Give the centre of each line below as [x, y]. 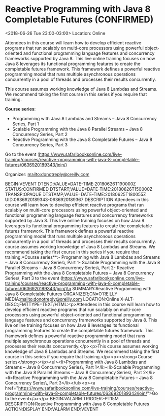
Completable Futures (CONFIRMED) [79, 19]
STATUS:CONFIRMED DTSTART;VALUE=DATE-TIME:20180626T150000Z [79, 189]
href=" [12, 388]
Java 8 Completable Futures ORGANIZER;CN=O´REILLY [61, 294]
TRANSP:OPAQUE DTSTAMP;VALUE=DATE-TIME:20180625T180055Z [76, 194]
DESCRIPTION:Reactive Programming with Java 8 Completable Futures [77, 404]
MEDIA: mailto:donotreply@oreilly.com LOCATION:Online [62, 299]
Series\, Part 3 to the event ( [34, 278]
